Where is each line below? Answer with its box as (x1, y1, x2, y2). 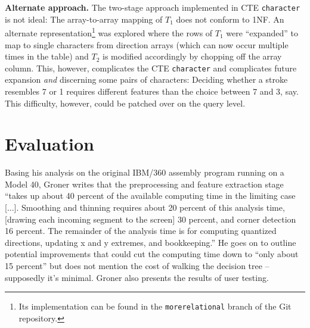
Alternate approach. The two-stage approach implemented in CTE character (5, 1, 300, 13)
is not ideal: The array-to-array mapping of (5, 13, 163, 25)
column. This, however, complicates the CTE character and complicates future (5, 61, 297, 74)
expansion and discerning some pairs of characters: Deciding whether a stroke (5, 73, 288, 86)
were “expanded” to (226, 26, 298, 39)
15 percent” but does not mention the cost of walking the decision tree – (5, 260, 269, 271)
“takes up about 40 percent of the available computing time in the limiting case (5, 189, 296, 202)
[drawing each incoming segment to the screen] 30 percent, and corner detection (5, 213, 296, 225)
